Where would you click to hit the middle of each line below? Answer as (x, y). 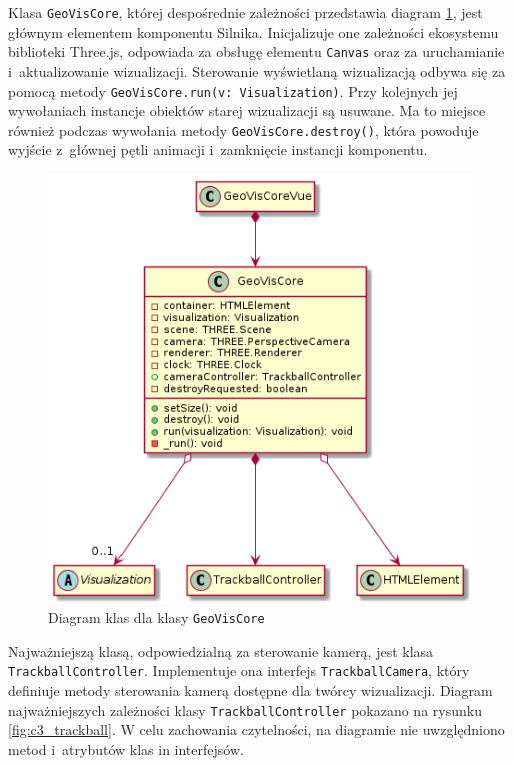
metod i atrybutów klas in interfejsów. (126, 748)
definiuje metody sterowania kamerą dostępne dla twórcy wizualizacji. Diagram (250, 690)
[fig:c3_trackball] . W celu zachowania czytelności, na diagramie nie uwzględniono (256, 729)
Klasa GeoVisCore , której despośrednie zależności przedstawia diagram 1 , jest (245, 12)
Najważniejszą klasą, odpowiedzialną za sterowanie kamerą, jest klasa (221, 650)
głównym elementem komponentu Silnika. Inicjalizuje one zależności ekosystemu (253, 31)
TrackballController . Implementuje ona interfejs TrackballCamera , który (239, 670)
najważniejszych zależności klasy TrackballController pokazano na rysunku (245, 709)
